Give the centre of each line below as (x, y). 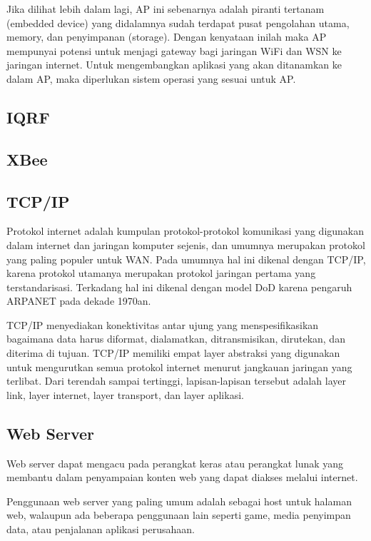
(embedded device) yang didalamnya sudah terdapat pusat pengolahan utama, (178, 22)
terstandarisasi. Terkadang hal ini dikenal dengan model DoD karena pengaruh (179, 287)
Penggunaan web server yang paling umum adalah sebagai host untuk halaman (179, 501)
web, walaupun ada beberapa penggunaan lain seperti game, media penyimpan (179, 515)
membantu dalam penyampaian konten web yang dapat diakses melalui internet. (182, 477)
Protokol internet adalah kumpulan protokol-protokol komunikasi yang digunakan (185, 231)
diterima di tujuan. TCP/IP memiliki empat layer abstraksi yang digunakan (173, 353)
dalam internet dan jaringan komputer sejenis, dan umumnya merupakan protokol (186, 244)
